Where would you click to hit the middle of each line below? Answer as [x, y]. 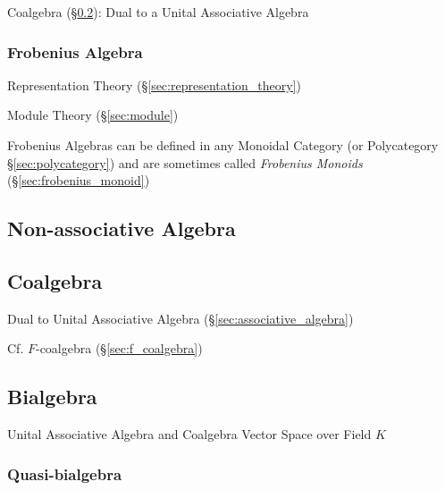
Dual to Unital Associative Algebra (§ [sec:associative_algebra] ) [181, 318]
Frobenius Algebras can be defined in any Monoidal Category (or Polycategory [223, 145]
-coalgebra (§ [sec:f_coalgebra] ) [119, 348]
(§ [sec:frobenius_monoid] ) [79, 180]
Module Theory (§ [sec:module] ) [93, 115]
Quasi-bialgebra [65, 473]
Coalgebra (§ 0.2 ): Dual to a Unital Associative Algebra [158, 12]
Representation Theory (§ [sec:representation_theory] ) [155, 84]
